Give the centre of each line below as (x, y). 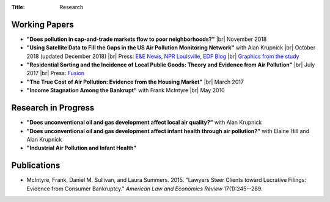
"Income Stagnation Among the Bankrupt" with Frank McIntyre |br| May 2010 (126, 90)
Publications (36, 166)
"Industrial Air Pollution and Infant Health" (82, 148)
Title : (18, 7)
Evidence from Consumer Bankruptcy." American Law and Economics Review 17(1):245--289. (145, 189)
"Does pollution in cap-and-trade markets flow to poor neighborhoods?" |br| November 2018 (147, 39)
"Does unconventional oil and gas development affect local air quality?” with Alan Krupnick (144, 123)
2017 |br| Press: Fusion (56, 73)
